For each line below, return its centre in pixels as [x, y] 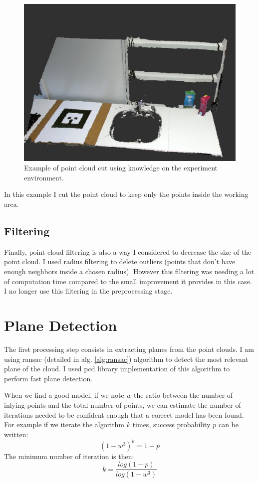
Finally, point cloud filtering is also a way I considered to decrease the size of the [128, 251]
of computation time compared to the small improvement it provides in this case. [128, 281]
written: [16, 434]
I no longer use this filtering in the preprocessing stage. [88, 291]
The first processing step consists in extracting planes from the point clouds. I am [129, 349]
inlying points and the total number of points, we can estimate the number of [123, 404]
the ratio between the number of [183, 395]
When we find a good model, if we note [64, 395]
